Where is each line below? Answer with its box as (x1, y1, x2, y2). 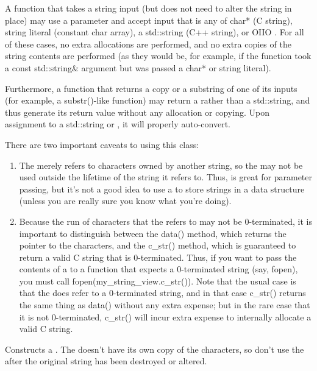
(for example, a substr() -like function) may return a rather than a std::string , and (5, 94, 310, 107)
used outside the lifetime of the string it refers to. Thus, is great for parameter (19, 171, 313, 183)
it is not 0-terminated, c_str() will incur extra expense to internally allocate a (19, 310, 312, 323)
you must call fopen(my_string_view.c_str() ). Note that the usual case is (19, 274, 296, 287)
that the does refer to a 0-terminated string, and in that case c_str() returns (19, 286, 306, 299)
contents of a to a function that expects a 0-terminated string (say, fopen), (19, 263, 298, 275)
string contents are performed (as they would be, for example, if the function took (5, 49, 312, 62)
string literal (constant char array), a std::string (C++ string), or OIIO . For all (5, 26, 304, 38)
